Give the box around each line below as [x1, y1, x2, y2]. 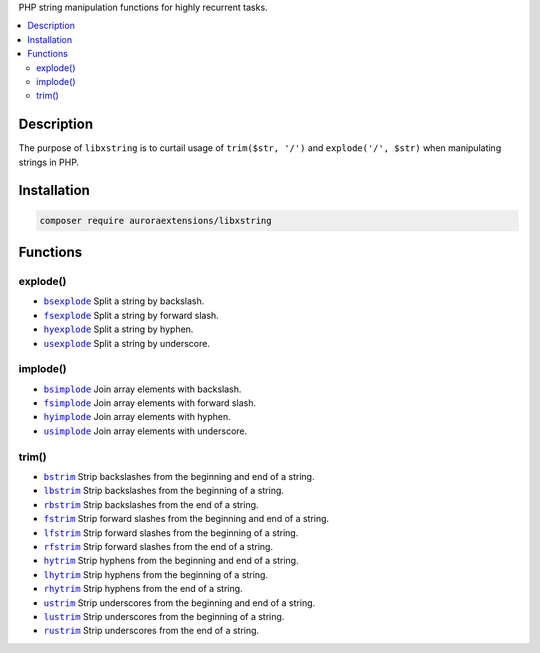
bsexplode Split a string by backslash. [43, 295, 205, 307]
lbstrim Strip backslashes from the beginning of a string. [43, 485, 285, 497]
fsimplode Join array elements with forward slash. [43, 397, 257, 409]
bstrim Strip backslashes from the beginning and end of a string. [43, 471, 315, 483]
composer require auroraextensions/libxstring [39, 215, 272, 226]
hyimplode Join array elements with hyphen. [43, 411, 231, 423]
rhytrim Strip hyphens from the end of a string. [43, 583, 244, 595]
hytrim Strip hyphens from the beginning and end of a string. [43, 555, 299, 567]
